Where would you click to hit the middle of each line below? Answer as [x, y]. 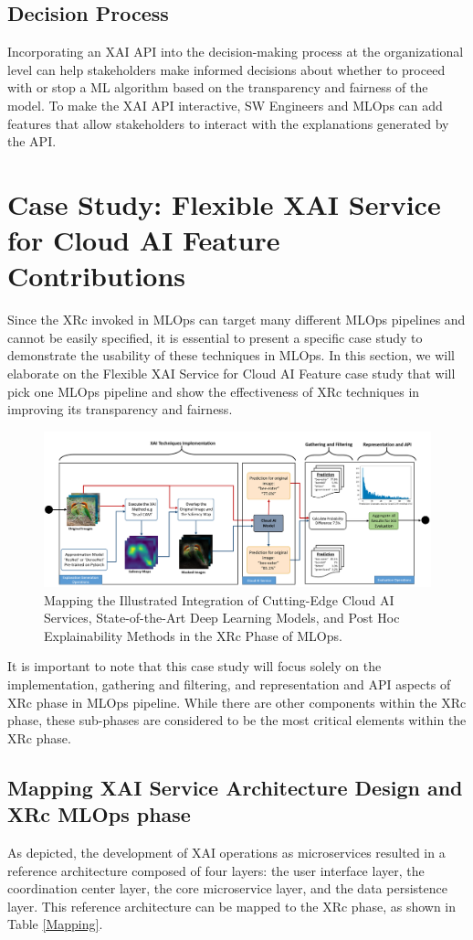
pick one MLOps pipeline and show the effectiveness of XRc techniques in [214, 391]
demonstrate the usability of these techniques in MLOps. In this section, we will [231, 355]
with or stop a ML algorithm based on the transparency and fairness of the [218, 87]
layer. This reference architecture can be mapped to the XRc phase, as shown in [232, 906]
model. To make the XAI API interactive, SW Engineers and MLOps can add [225, 105]
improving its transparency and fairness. [120, 409]
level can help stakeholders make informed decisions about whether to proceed [226, 69]
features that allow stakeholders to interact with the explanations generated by [228, 123]
